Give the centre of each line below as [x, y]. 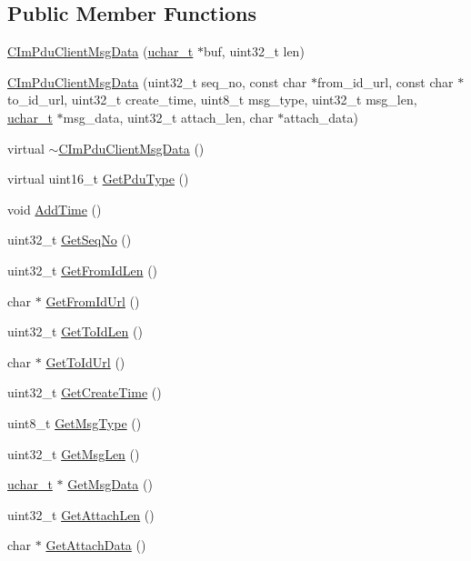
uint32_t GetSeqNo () [70, 240]
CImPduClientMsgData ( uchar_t [100, 51]
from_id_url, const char [385, 81]
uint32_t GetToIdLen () [75, 331]
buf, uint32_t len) [254, 51]
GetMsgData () [110, 484]
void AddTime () [55, 209]
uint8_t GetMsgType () [75, 422]
